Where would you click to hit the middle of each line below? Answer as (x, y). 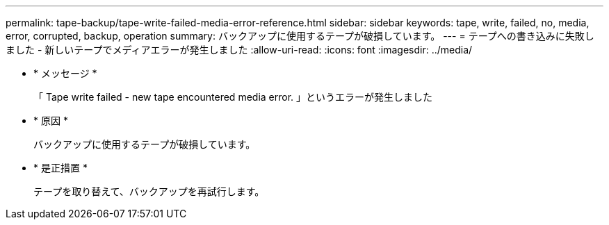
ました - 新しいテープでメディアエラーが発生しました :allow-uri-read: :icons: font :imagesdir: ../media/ (239, 50)
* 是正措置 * (60, 168)
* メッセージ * (65, 73)
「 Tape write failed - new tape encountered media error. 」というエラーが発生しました (233, 97)
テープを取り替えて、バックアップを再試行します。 (149, 191)
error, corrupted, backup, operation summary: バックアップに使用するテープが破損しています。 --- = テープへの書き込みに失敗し (300, 36)
